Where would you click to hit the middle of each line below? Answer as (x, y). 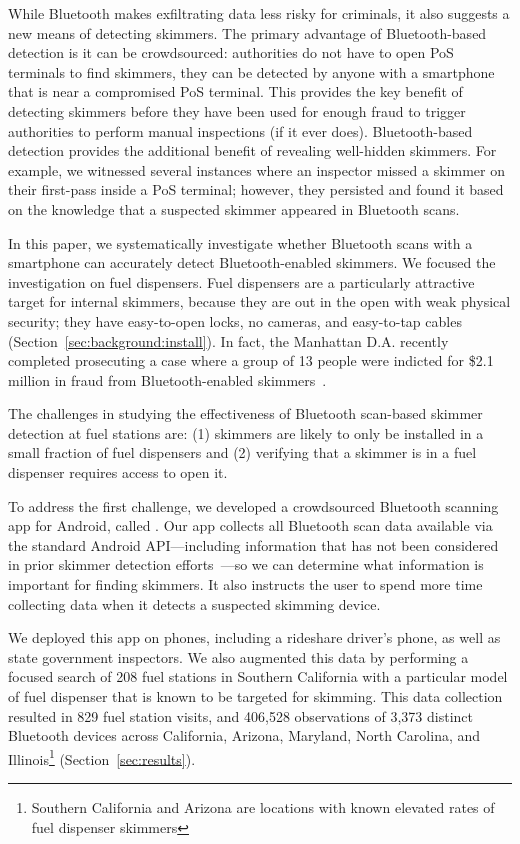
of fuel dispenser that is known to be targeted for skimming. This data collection (255, 696)
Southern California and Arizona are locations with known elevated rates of (263, 807)
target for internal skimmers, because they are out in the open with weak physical (259, 301)
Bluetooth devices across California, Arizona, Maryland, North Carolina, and (244, 735)
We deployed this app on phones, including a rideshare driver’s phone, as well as (254, 637)
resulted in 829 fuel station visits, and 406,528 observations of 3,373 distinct (240, 715)
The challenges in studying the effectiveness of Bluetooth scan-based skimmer (245, 413)
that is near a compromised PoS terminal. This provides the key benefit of (235, 91)
